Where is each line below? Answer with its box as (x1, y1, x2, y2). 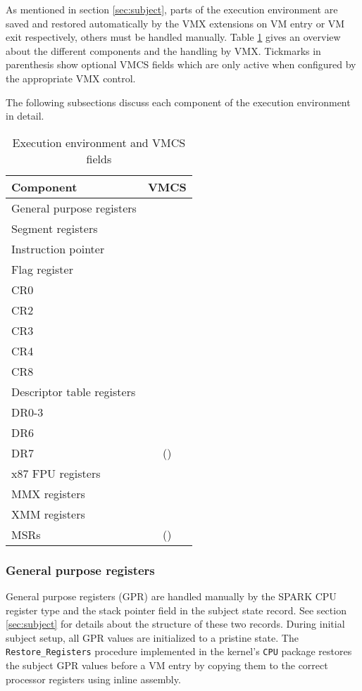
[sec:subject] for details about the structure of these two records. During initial (6, 616, 345, 631)
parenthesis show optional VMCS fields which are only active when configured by (6, 57, 356, 72)
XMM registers (11, 505, 85, 522)
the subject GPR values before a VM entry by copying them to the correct (6, 658, 328, 672)
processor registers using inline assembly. (6, 671, 181, 686)
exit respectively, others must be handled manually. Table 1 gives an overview (6, 30, 341, 44)
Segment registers (11, 220, 98, 236)
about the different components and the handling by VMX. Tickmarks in (6, 43, 321, 58)
